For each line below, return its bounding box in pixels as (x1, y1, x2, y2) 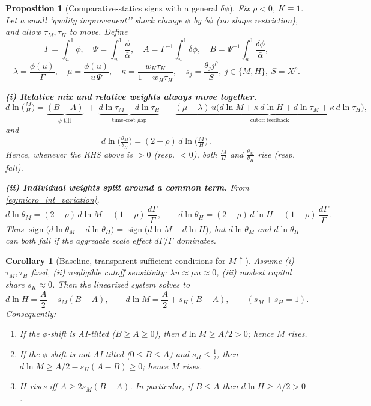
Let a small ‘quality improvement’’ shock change (5, 13, 182, 26)
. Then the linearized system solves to (52, 278, 190, 291)
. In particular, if (130, 380, 193, 392)
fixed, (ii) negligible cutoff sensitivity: (31, 266, 167, 278)
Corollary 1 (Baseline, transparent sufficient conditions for (5, 254, 226, 266)
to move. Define (69, 25, 128, 38)
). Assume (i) (245, 254, 294, 266)
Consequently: (5, 307, 56, 319)
